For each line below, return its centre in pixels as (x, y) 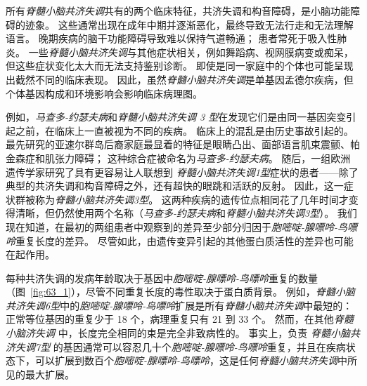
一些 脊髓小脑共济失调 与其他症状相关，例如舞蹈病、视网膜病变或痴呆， (191, 52)
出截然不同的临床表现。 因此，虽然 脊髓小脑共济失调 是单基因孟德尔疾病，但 (180, 79)
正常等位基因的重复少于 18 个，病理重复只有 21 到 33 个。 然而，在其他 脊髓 (180, 319)
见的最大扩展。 (40, 374)
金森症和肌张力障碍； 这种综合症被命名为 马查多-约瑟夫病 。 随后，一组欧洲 (178, 158)
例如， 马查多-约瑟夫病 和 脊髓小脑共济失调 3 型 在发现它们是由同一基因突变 (176, 117)
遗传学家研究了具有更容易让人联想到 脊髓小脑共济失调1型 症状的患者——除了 (182, 172)
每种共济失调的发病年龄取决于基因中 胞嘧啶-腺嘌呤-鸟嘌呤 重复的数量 (162, 278)
